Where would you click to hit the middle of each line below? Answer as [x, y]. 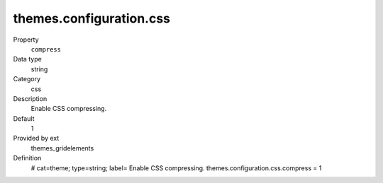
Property [26, 40]
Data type [27, 59]
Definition [27, 158]
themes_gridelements [62, 148]
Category [27, 79]
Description [30, 98]
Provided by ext [36, 138]
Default [24, 118]
